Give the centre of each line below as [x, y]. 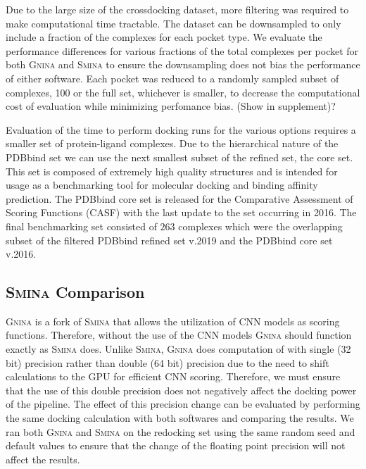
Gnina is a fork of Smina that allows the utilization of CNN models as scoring [173, 321]
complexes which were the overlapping [260, 226]
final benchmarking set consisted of [81, 226]
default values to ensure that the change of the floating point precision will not [176, 445]
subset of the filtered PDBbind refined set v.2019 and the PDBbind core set [169, 240]
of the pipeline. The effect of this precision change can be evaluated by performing [183, 404]
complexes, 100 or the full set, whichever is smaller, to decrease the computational [183, 92]
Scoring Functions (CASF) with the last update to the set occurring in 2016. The [181, 212]
